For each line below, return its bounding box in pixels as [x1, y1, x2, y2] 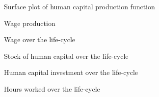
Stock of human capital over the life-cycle [4, 50, 129, 61]
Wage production [4, 18, 55, 28]
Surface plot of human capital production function [4, 1, 155, 11]
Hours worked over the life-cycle [4, 83, 100, 94]
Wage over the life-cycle [4, 34, 76, 45]
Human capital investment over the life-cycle [4, 67, 138, 77]
